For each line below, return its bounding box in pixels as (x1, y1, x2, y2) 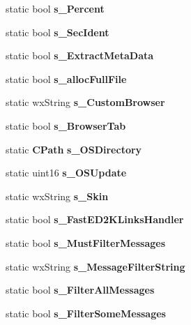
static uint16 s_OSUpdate (6, 165, 127, 180)
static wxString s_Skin (6, 188, 109, 203)
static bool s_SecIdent (6, 24, 109, 39)
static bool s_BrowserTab (6, 118, 126, 133)
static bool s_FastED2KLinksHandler (6, 212, 184, 227)
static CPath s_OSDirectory (6, 142, 142, 156)
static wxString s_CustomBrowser (6, 95, 165, 109)
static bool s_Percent (6, 1, 105, 15)
